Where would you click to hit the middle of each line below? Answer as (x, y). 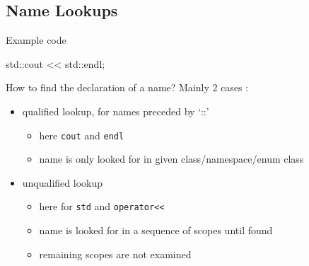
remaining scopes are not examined (115, 254)
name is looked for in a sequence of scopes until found (156, 230)
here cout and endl (82, 135)
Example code (36, 40)
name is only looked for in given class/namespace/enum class (171, 159)
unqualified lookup (63, 182)
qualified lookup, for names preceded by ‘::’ (116, 111)
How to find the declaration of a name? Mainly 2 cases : (127, 87)
